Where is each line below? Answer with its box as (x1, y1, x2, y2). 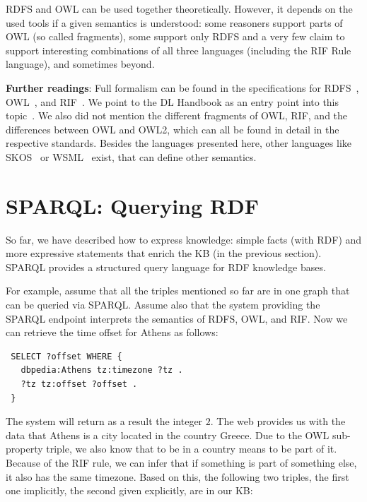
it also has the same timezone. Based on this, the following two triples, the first (6, 469, 349, 484)
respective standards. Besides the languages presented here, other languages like (6, 136, 352, 150)
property (6, 441, 43, 456)
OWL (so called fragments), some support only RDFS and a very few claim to (6, 29, 345, 44)
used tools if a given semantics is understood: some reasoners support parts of (6, 15, 343, 30)
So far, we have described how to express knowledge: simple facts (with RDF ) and (6, 232, 362, 246)
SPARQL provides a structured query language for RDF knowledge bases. (6, 259, 326, 274)
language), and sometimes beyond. (6, 56, 155, 71)
